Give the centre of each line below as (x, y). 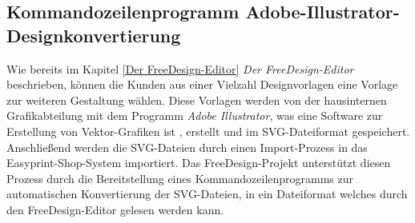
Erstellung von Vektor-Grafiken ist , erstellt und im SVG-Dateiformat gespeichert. (208, 131)
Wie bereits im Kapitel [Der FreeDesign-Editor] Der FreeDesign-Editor (180, 68)
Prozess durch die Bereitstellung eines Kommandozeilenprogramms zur (180, 178)
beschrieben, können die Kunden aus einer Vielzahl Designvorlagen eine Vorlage (202, 84)
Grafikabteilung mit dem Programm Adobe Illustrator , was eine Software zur (195, 115)
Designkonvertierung (94, 35)
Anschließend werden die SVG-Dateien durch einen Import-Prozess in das (187, 147)
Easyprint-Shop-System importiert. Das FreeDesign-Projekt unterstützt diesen (199, 163)
